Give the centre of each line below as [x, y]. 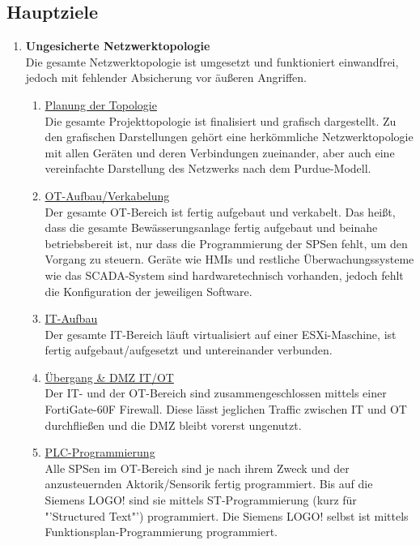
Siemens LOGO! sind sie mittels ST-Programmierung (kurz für [201, 500]
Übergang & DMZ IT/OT [109, 377]
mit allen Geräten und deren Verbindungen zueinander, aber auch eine [220, 152]
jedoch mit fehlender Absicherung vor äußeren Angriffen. [166, 77]
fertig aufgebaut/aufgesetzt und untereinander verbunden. [189, 350]
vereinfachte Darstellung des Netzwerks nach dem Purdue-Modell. [208, 168]
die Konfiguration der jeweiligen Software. [148, 291]
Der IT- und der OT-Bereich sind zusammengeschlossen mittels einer [216, 393]
